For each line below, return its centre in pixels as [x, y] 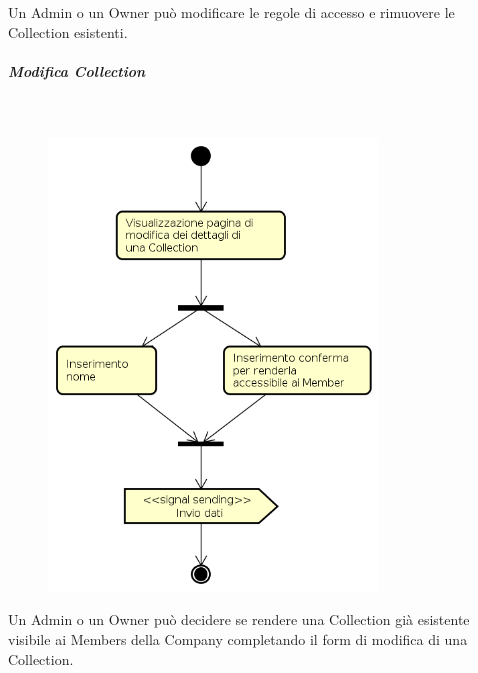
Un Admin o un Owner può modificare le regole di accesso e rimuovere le [231, 12]
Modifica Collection [77, 70]
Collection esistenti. [68, 31]
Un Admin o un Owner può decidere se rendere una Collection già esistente [239, 619]
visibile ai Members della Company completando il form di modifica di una [238, 639]
